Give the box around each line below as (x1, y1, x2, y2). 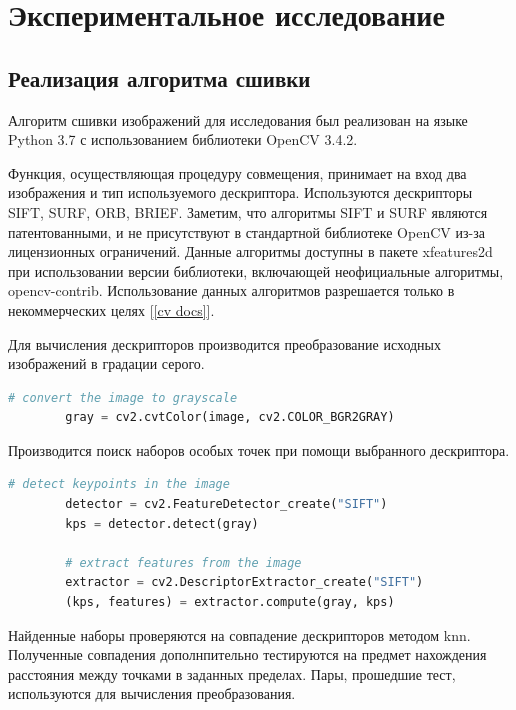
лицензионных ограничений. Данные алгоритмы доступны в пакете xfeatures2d (8, 241, 493, 262)
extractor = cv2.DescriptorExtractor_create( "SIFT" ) (65, 575, 424, 590)
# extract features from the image (65, 555, 302, 570)
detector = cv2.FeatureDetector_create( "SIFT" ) (65, 497, 388, 512)
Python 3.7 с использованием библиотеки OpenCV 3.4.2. (8, 129, 358, 150)
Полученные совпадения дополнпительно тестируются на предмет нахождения (8, 644, 487, 665)
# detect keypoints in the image (8, 477, 230, 492)
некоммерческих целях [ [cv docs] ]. (8, 299, 215, 320)
